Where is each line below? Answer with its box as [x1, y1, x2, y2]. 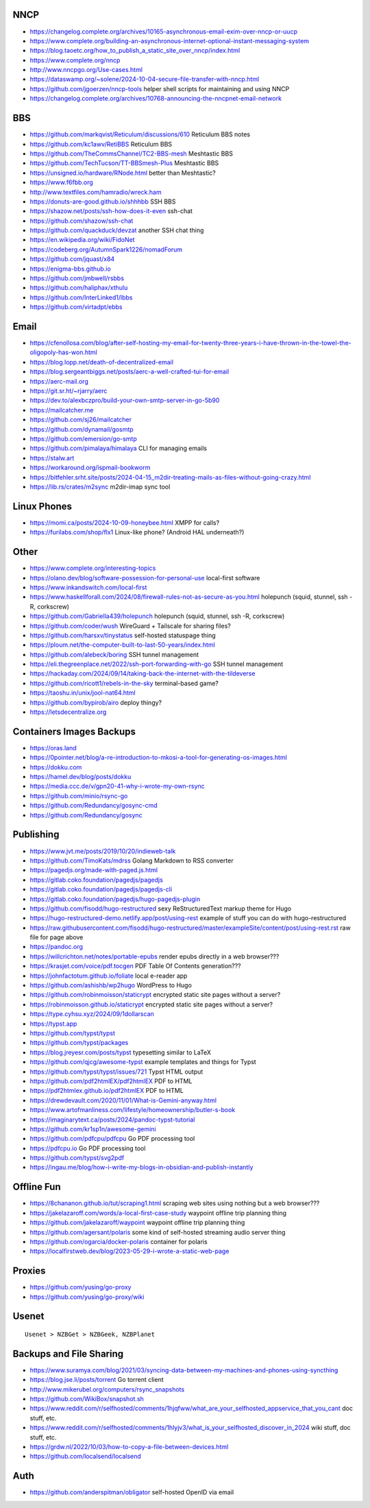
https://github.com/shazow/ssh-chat [29, 217, 134, 225]
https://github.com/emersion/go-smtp [29, 435, 137, 443]
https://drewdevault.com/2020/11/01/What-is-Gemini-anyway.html [29, 1096, 217, 1104]
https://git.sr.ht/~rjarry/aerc [29, 387, 108, 395]
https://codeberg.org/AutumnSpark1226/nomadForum [29, 245, 183, 254]
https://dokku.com [29, 763, 82, 771]
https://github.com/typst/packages [29, 1039, 129, 1047]
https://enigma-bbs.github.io [29, 264, 111, 273]
